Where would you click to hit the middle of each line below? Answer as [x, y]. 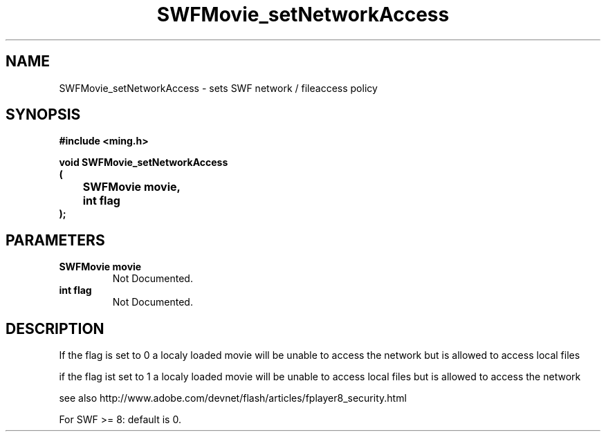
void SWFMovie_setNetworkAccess [144, 162]
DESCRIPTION [55, 328]
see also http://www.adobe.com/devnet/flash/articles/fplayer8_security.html [233, 398]
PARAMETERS [55, 240]
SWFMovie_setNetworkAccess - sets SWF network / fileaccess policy [218, 88]
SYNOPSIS [43, 115]
